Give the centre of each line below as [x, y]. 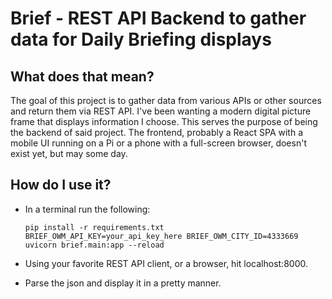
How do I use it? [61, 185]
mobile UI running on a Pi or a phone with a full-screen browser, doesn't [158, 143]
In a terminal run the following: [87, 209]
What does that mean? [82, 76]
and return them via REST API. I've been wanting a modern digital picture [161, 111]
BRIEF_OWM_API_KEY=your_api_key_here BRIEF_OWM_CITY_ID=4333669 [161, 236]
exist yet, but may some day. [69, 153]
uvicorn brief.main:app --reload [94, 245]
